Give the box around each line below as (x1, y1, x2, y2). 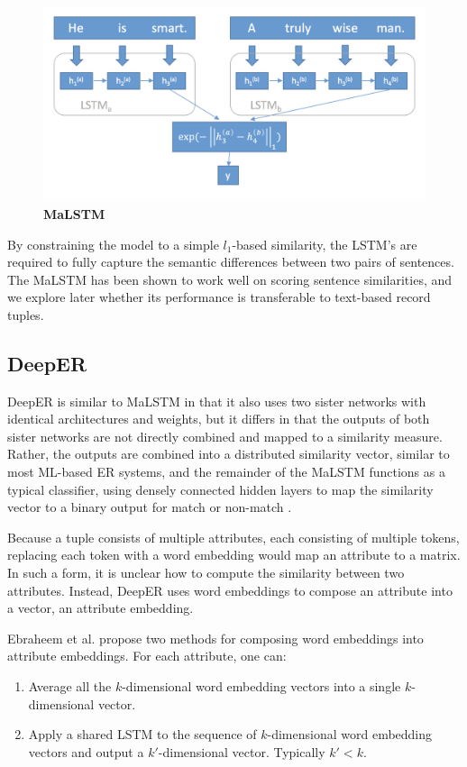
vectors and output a (28, 742, 144, 761)
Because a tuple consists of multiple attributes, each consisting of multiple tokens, (7, 527, 460, 546)
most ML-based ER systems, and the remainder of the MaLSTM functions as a (7, 462, 445, 481)
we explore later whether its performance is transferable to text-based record (7, 288, 431, 306)
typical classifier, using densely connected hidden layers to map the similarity (7, 479, 434, 498)
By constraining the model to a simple (7, 234, 219, 253)
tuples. (7, 305, 44, 324)
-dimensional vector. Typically (158, 742, 325, 761)
